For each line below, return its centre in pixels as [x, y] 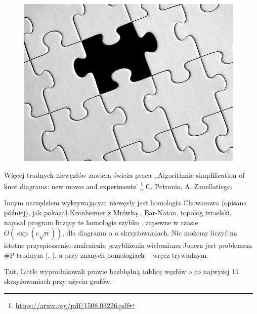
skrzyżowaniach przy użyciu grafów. [58, 281]
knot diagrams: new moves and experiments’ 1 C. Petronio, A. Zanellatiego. [118, 185]
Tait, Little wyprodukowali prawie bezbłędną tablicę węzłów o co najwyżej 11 [122, 271]
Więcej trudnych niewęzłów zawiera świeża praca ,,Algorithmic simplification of [124, 175]
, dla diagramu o [87, 233]
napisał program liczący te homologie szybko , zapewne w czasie [101, 222]
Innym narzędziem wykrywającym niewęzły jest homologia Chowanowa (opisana [126, 203]
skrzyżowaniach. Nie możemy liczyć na [179, 233]
